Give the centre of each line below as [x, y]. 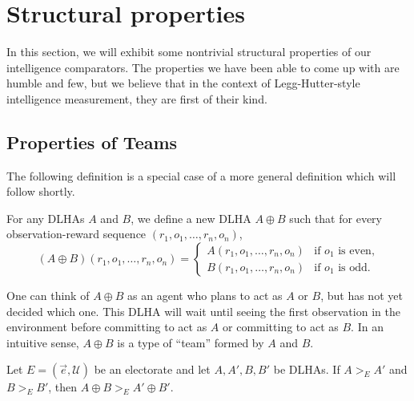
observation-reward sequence [76, 234]
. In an [367, 327]
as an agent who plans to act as [205, 296]
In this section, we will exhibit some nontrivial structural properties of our [189, 52]
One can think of [48, 296]
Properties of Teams [92, 142]
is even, [356, 251]
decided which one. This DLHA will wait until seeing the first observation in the [203, 311]
